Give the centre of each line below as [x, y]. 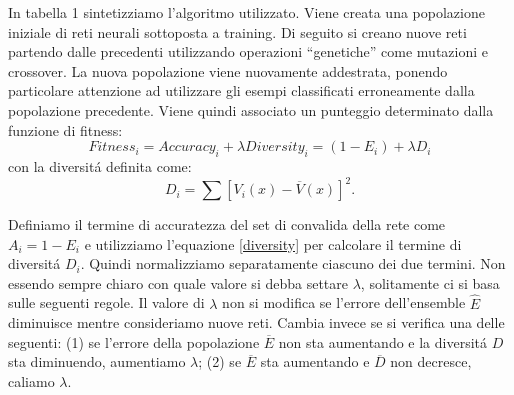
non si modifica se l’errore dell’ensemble [344, 302]
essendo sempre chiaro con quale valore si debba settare [178, 282]
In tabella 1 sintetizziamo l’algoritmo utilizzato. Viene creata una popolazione [246, 12]
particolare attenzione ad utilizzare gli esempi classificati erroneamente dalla [241, 90]
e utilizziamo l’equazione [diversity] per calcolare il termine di [273, 243]
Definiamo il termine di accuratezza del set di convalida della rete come [227, 224]
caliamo [31, 381]
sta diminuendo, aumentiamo [97, 361]
